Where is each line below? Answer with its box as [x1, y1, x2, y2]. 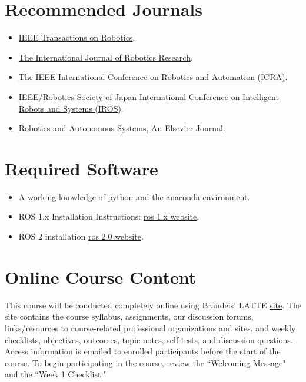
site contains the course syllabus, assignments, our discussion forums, [5, 310, 254, 323]
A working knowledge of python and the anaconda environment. [18, 190, 250, 202]
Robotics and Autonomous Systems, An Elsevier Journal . [18, 122, 225, 134]
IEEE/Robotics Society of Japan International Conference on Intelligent [18, 90, 279, 102]
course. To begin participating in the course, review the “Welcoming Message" [5, 356, 286, 368]
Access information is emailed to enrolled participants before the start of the [5, 345, 281, 357]
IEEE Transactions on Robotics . [18, 31, 135, 44]
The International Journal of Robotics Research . [18, 51, 193, 63]
